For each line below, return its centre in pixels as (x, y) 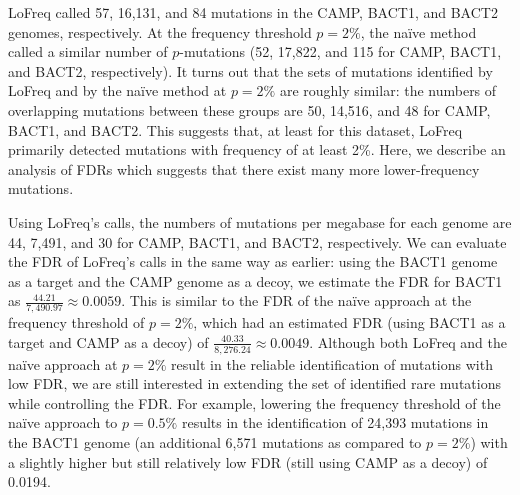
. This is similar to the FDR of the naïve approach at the (296, 300)
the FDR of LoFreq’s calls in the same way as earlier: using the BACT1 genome (253, 261)
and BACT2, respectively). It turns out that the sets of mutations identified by (250, 70)
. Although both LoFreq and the (408, 341)
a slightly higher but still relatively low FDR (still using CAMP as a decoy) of (248, 461)
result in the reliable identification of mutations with (332, 363)
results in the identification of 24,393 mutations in (335, 422)
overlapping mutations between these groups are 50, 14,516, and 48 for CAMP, (249, 109)
